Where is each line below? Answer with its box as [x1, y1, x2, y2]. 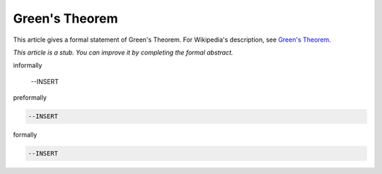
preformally [13, 93, 47, 102]
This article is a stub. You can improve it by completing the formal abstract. [13, 48, 233, 57]
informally [13, 61, 42, 70]
